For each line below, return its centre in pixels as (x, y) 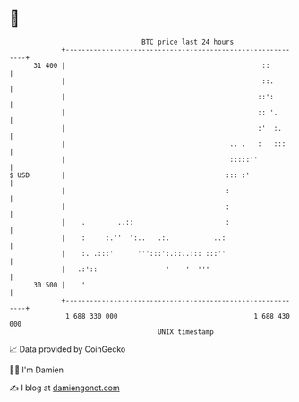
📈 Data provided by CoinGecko (68, 349)
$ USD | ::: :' (130, 175)
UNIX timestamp (186, 332)
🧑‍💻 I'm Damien (37, 370)
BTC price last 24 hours (188, 42)
